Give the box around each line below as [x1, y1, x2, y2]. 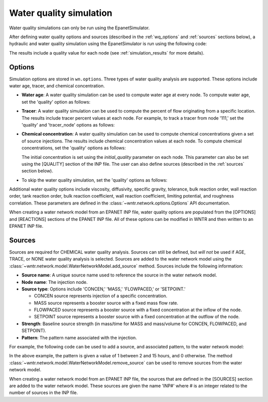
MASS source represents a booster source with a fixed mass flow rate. [34, 300, 179, 306]
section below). [21, 168, 53, 174]
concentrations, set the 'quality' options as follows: [21, 145, 126, 151]
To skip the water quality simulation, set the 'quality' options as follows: [21, 177, 168, 183]
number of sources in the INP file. [9, 390, 78, 396]
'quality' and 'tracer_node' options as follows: [21, 122, 115, 128]
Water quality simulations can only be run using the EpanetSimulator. [9, 25, 150, 31]
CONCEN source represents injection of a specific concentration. [34, 293, 167, 299]
